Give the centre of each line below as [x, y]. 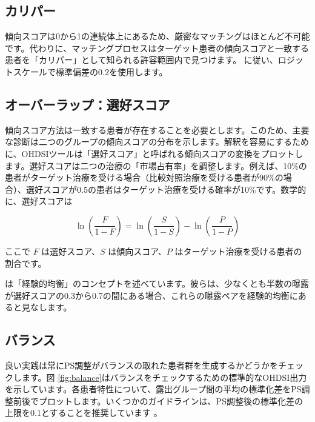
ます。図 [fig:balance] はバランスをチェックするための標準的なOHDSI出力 [164, 377]
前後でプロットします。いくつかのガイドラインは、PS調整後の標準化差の [158, 400]
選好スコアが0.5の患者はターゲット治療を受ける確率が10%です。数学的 [166, 189]
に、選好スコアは [39, 201]
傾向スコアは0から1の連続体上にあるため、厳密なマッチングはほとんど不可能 [157, 36]
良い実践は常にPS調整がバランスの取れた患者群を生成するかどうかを [142, 365]
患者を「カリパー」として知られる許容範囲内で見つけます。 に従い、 [141, 60]
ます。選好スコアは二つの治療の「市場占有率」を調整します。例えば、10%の [156, 165]
